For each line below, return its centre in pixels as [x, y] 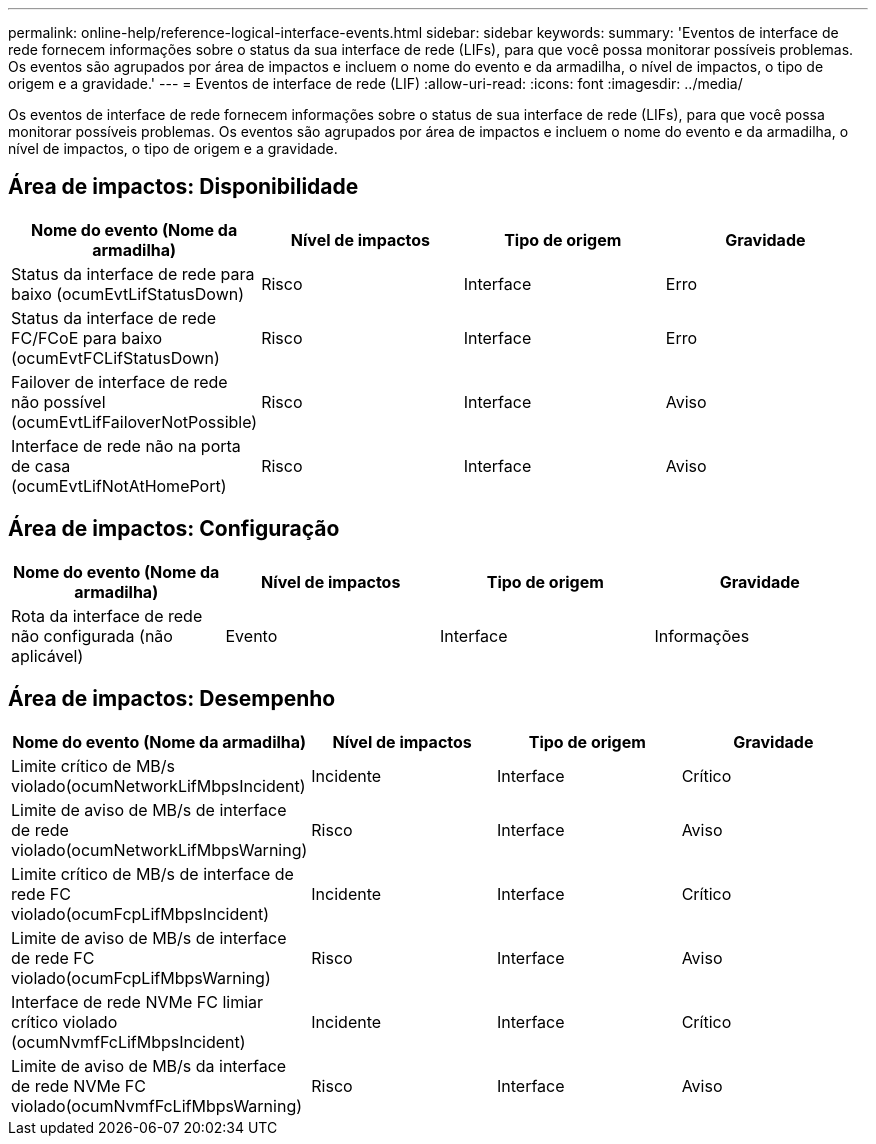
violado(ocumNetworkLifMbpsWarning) [159, 849]
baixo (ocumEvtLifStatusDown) [128, 293]
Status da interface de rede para [133, 273]
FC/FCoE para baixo [86, 337]
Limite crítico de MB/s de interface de [152, 873]
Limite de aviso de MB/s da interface [149, 1065]
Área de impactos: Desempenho [172, 699]
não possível [58, 401]
